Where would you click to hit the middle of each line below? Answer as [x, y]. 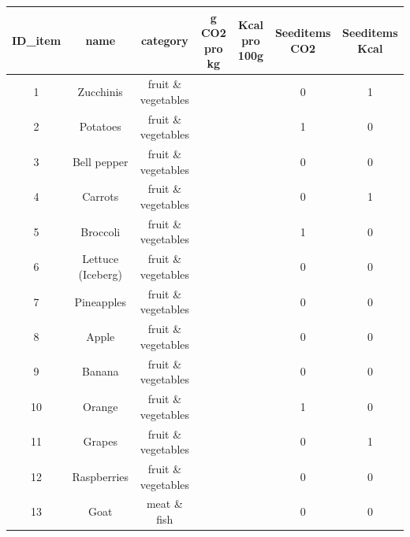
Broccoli [101, 231]
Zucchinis [100, 91]
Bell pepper [100, 161]
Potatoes [100, 126]
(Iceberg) [100, 274]
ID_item [37, 40]
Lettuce [101, 259]
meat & [164, 504]
